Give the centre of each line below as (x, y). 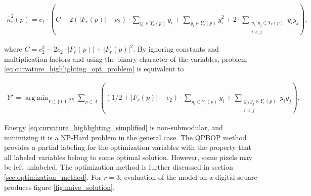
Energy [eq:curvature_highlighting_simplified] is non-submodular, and (114, 127)
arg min (37, 98)
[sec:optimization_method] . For (53, 177)
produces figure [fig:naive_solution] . (59, 187)
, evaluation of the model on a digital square (189, 177)
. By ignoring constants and (176, 49)
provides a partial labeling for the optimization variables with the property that (128, 147)
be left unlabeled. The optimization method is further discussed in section (119, 167)
